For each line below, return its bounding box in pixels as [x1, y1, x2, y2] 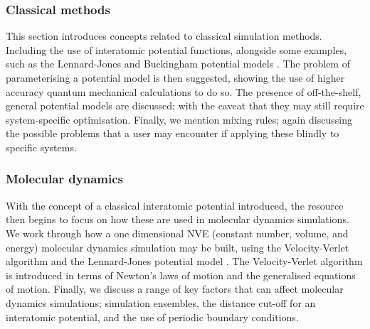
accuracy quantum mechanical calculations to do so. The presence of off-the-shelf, [6, 84, 361, 99]
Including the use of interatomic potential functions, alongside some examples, [6, 42, 347, 57]
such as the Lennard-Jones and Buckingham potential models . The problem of [6, 56, 350, 71]
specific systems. [6, 139, 77, 154]
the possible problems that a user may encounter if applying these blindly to [6, 126, 339, 141]
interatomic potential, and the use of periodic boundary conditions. [6, 309, 299, 324]
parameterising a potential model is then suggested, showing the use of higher [6, 70, 345, 85]
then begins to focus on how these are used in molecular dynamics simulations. [6, 212, 349, 227]
